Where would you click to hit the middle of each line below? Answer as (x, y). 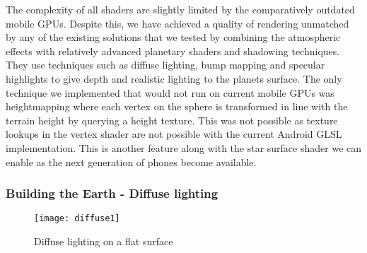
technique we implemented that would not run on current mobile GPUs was (170, 92)
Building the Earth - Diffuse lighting (112, 193)
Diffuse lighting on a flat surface (104, 241)
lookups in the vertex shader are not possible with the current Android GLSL (174, 134)
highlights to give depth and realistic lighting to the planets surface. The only (174, 78)
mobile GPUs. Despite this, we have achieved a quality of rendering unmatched (177, 23)
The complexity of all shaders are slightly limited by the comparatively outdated (180, 9)
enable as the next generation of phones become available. (131, 161)
